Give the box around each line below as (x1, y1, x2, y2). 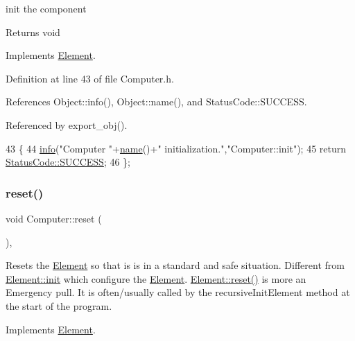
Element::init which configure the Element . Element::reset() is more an (6, 271, 306, 286)
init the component (6, 1, 87, 15)
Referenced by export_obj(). (6, 117, 128, 132)
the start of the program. (6, 298, 112, 313)
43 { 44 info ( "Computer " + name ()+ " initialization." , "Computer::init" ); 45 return (6, 141, 347, 155)
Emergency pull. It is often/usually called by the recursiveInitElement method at (6, 285, 350, 299)
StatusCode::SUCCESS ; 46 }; (6, 155, 130, 169)
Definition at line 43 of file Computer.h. (6, 71, 174, 85)
